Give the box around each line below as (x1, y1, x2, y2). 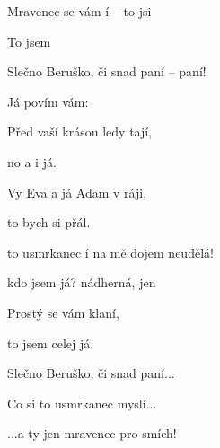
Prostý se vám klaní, (7, 303, 119, 321)
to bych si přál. (7, 213, 91, 232)
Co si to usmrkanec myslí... (7, 393, 157, 412)
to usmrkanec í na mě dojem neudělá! (7, 242, 214, 261)
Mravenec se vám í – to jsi (7, 2, 152, 20)
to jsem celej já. (7, 333, 94, 352)
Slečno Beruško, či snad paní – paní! (7, 62, 207, 81)
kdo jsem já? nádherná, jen (7, 273, 156, 292)
